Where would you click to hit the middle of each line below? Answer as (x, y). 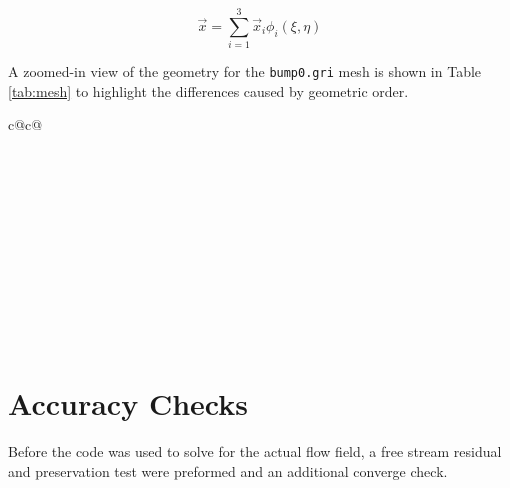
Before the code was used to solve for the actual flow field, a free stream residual (255, 451)
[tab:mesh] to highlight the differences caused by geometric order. (208, 90)
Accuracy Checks (128, 403)
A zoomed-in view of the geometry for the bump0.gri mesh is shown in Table (245, 71)
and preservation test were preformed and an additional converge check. (228, 470)
